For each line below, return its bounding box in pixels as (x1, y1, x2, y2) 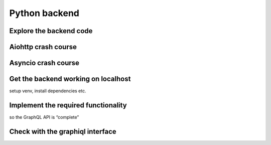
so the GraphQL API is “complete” (9, 114, 79, 120)
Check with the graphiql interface (9, 127, 116, 135)
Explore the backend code (9, 27, 93, 35)
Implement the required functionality (9, 101, 127, 109)
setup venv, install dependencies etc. (9, 88, 86, 94)
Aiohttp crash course (9, 43, 77, 51)
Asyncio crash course (9, 59, 80, 67)
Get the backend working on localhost (9, 75, 131, 83)
